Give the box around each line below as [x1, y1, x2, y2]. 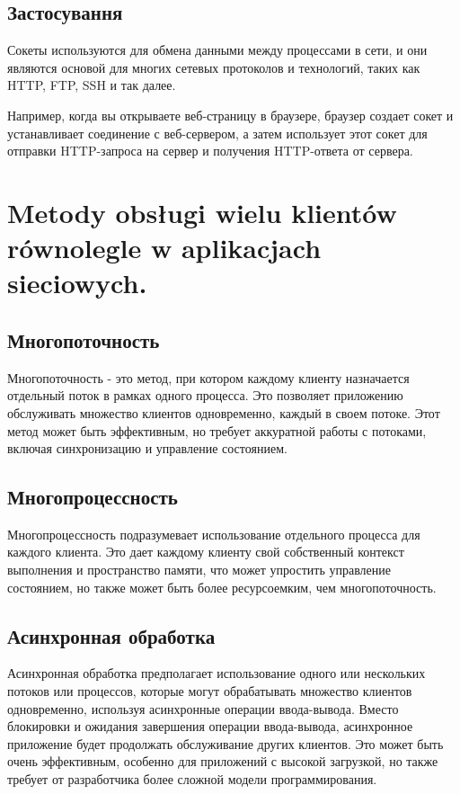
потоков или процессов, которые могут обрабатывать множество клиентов [7, 682, 412, 700]
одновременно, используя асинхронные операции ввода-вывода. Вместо [7, 699, 399, 718]
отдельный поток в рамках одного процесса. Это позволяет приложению [7, 386, 403, 405]
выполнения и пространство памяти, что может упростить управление [7, 560, 391, 579]
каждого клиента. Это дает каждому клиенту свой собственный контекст [7, 542, 404, 561]
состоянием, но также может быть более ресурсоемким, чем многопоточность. [7, 577, 437, 596]
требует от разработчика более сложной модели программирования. [7, 770, 377, 789]
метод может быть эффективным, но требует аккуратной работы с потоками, [7, 421, 427, 440]
